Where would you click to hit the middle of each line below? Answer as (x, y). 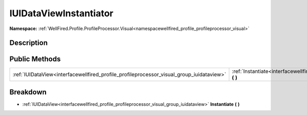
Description (29, 43)
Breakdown (28, 92)
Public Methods (35, 59)
